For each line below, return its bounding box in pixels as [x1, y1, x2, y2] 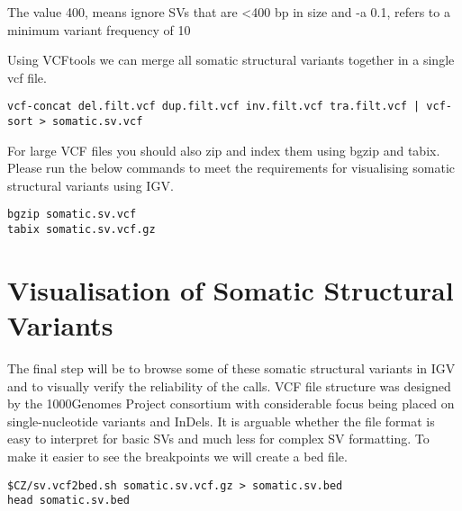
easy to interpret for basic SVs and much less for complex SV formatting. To [7, 429, 430, 448]
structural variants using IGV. [7, 175, 174, 194]
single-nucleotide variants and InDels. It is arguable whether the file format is [7, 411, 435, 430]
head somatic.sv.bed [7, 494, 131, 507]
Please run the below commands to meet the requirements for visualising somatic [7, 158, 455, 177]
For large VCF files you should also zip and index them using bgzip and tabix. [7, 140, 440, 159]
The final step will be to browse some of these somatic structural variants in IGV [7, 359, 456, 378]
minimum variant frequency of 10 [7, 20, 191, 39]
